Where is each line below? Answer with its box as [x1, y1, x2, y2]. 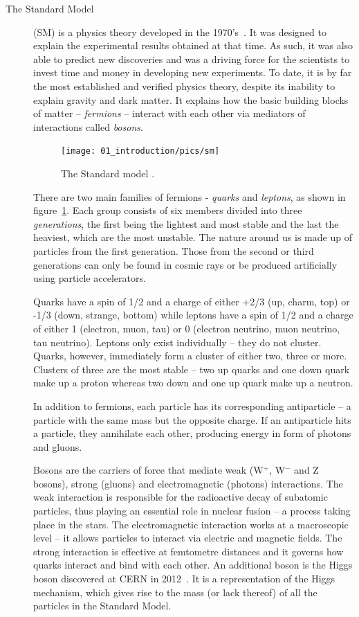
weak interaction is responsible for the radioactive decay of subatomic [33, 490, 328, 504]
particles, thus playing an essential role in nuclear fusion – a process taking [33, 503, 351, 518]
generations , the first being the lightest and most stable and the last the [33, 216, 339, 231]
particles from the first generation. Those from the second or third [33, 243, 314, 258]
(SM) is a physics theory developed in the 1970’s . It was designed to [33, 24, 326, 39]
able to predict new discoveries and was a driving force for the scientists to [33, 51, 350, 66]
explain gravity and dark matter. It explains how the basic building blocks [33, 92, 349, 107]
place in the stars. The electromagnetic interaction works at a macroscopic [33, 517, 349, 531]
